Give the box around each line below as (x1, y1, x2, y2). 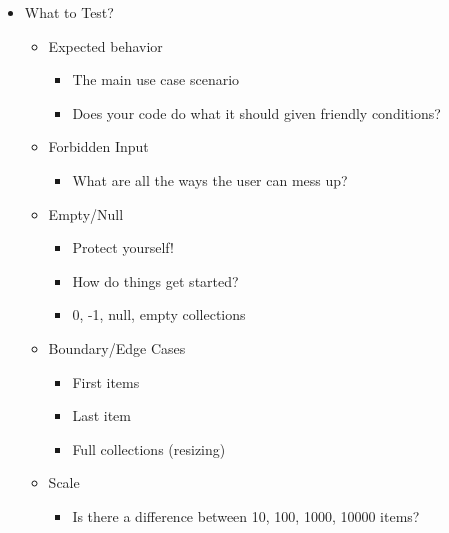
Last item (72, 405, 131, 426)
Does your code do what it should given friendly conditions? (72, 102, 441, 123)
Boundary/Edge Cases (48, 337, 186, 358)
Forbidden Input (48, 136, 149, 157)
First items (72, 371, 140, 392)
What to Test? (24, 2, 114, 22)
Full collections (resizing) (72, 438, 226, 459)
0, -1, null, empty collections (72, 304, 246, 325)
